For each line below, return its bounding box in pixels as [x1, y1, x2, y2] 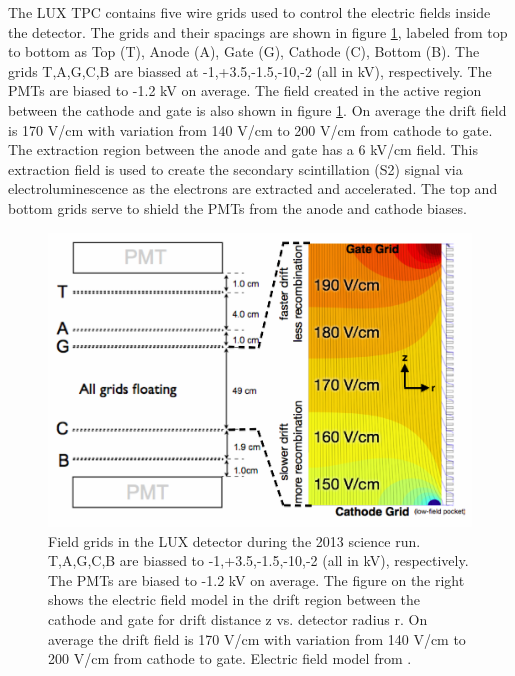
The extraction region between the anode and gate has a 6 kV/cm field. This [8, 139, 478, 160]
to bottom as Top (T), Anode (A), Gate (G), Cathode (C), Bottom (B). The [8, 41, 480, 62]
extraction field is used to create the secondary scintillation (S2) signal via [8, 158, 463, 179]
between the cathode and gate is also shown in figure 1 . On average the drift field [8, 99, 507, 120]
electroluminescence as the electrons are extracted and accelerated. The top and [8, 178, 498, 199]
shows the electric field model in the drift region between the [48, 589, 421, 610]
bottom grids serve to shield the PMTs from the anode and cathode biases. [8, 197, 467, 218]
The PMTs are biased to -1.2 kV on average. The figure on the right [48, 569, 465, 590]
